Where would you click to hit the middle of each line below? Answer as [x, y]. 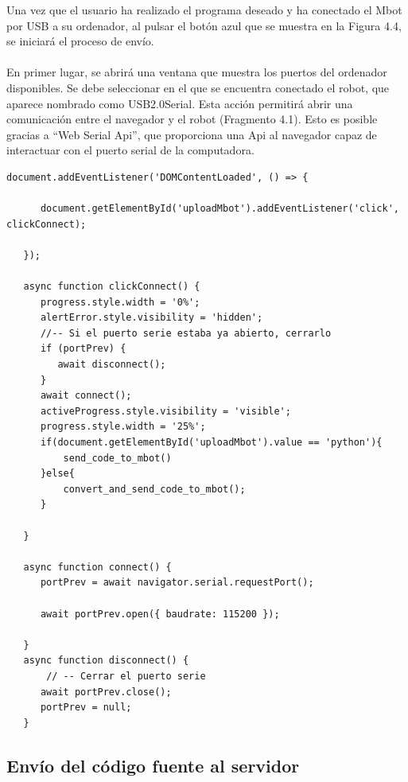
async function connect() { [97, 567]
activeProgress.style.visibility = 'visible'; [165, 411]
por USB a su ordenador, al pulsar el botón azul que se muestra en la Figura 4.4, [204, 25]
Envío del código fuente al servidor [153, 765]
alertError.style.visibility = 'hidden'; [152, 318]
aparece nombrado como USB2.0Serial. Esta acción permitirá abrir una [180, 103]
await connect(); [86, 396]
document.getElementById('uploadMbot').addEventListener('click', [220, 209]
